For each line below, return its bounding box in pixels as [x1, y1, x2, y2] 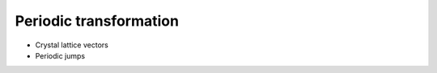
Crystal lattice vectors [35, 40, 108, 50]
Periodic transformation [15, 12, 180, 30]
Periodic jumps [35, 51, 86, 60]
